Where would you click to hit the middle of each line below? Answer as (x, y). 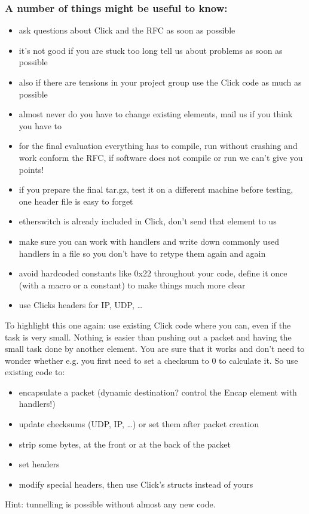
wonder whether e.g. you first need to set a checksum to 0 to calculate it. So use (152, 360)
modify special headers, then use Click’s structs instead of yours (136, 484)
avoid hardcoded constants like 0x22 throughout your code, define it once (153, 273)
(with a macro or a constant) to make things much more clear (132, 285)
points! (31, 169)
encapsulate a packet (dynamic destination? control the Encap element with (158, 392)
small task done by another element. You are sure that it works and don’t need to (155, 349)
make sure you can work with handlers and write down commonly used (149, 241)
